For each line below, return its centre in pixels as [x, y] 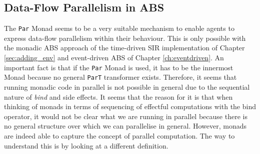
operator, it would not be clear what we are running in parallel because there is [126, 116]
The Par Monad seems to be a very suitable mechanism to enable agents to [119, 28]
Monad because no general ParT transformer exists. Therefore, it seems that [120, 77]
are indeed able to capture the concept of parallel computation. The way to [119, 135]
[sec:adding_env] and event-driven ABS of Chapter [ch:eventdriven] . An [114, 58]
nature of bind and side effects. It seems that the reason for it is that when [118, 96]
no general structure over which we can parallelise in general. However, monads [125, 126]
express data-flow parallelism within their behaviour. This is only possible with [125, 38]
